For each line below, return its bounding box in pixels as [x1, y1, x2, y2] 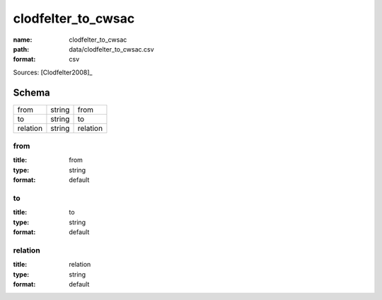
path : [13, 45, 30, 53]
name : [13, 35, 33, 44]
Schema [13, 86, 51, 98]
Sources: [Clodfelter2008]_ [13, 68, 93, 76]
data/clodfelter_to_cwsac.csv [69, 45, 155, 53]
